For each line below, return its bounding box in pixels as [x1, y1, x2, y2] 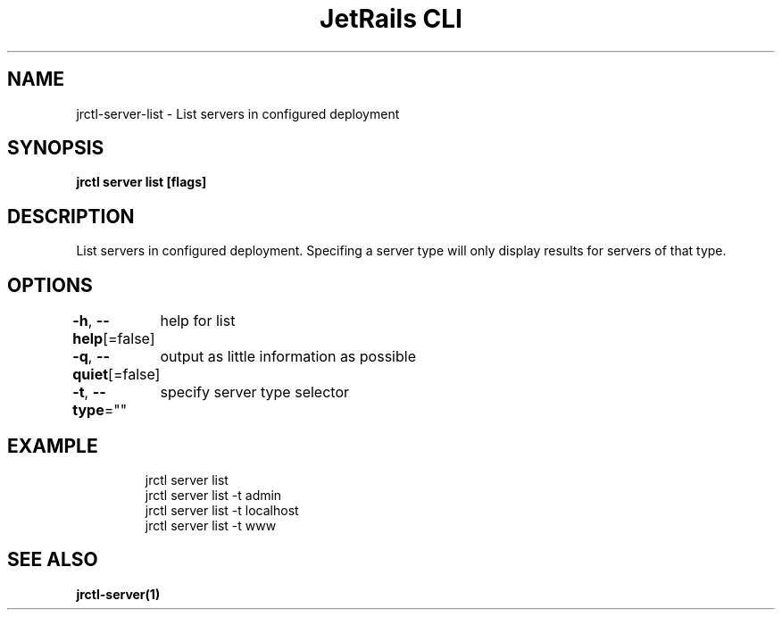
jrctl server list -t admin [145, 487, 282, 503]
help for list [160, 312, 236, 330]
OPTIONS [7, 273, 93, 296]
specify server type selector [160, 383, 349, 402]
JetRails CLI [320, 4, 462, 34]
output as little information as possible [160, 347, 416, 366]
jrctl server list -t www [145, 517, 277, 533]
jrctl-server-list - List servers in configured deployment [76, 105, 400, 121]
